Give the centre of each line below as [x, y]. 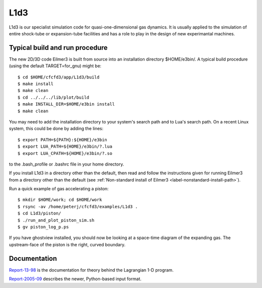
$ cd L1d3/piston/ [40, 213]
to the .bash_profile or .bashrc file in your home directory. [66, 164]
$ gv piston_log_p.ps [43, 227]
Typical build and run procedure [58, 48]
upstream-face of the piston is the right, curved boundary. [67, 244]
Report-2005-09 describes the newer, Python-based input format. [75, 279]
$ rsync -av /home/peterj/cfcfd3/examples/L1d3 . [78, 206]
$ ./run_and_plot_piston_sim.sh [56, 220]
